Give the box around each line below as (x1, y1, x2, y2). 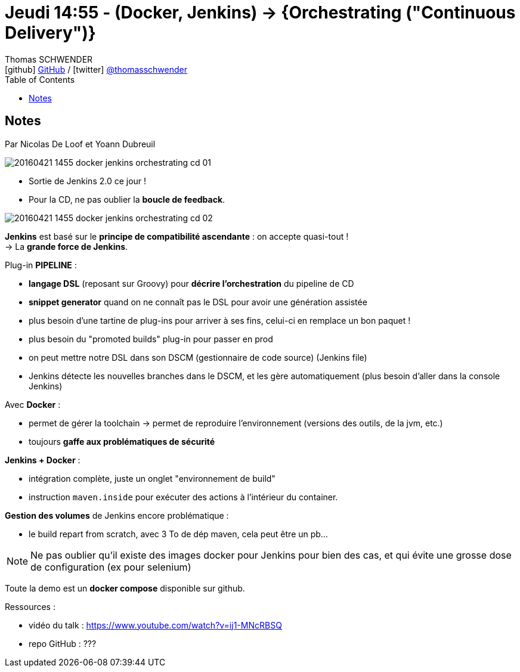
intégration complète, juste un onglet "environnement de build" (29, 473, 276, 484)
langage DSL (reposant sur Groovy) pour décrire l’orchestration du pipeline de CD (29, 278, 354, 289)
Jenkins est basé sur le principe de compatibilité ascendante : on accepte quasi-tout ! (5, 231, 349, 241)
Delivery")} (5, 23, 96, 43)
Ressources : (5, 601, 55, 612)
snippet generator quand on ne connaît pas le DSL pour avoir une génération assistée (29, 296, 367, 307)
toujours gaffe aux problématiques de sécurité (29, 436, 215, 447)
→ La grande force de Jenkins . (5, 241, 128, 252)
